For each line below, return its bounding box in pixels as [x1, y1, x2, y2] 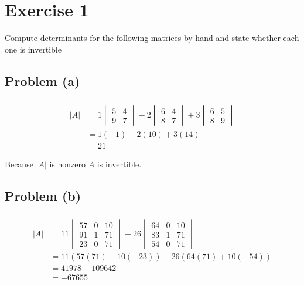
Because [5, 157, 33, 170]
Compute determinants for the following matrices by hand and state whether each [5, 32, 299, 44]
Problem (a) [5, 71, 80, 90]
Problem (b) [5, 186, 81, 204]
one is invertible [5, 43, 62, 55]
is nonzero [49, 157, 86, 170]
